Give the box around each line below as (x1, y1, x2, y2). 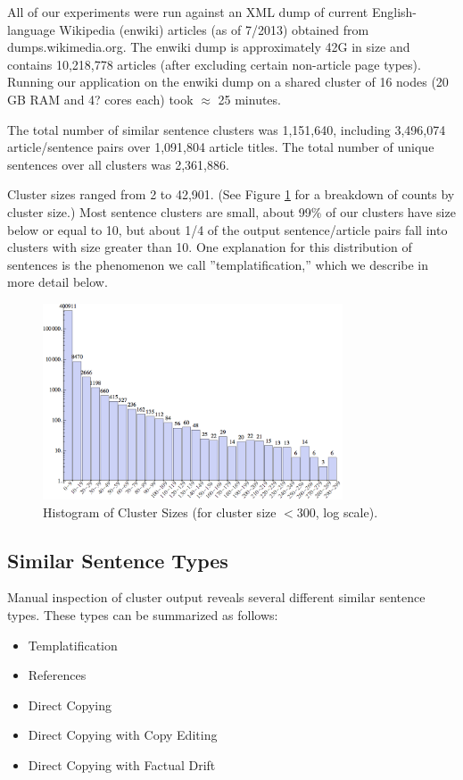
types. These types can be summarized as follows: (7, 605, 278, 624)
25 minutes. (218, 89, 281, 108)
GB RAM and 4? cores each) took (7, 89, 194, 108)
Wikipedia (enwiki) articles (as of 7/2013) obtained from (59, 20, 369, 38)
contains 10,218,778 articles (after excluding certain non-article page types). (7, 55, 421, 73)
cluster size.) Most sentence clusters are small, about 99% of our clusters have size (7, 202, 456, 221)
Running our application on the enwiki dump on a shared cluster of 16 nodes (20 (7, 72, 449, 91)
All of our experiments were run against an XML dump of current (7, 3, 368, 21)
